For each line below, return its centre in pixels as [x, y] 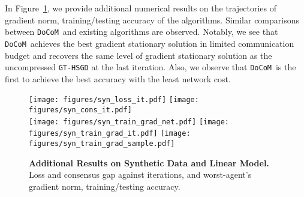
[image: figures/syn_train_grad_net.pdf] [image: [129, 122]
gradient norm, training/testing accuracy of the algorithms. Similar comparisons [152, 20]
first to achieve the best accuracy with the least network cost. [118, 78]
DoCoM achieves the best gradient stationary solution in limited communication [150, 43]
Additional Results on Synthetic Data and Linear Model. [149, 162]
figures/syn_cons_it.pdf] [80, 110]
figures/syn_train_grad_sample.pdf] [102, 143]
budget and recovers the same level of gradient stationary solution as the [139, 55]
